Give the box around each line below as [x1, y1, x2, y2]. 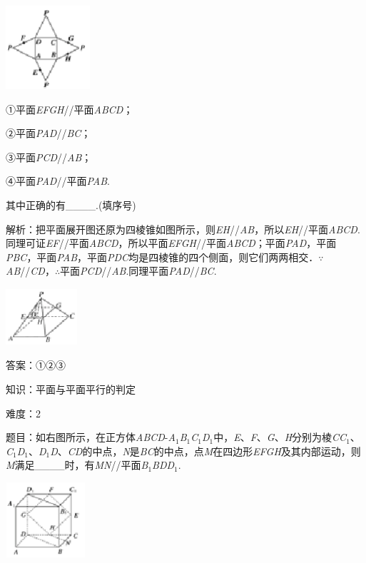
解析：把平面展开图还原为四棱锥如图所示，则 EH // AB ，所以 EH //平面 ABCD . [6, 221, 360, 236]
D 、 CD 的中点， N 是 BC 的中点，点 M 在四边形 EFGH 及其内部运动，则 [50, 443, 361, 458]
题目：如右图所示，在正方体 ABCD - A [6, 430, 176, 445]
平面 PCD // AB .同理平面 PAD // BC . [60, 263, 217, 278]
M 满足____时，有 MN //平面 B [6, 457, 148, 472]
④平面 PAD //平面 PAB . [6, 173, 110, 188]
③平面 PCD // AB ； [6, 149, 92, 164]
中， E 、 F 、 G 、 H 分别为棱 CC [213, 430, 347, 445]
